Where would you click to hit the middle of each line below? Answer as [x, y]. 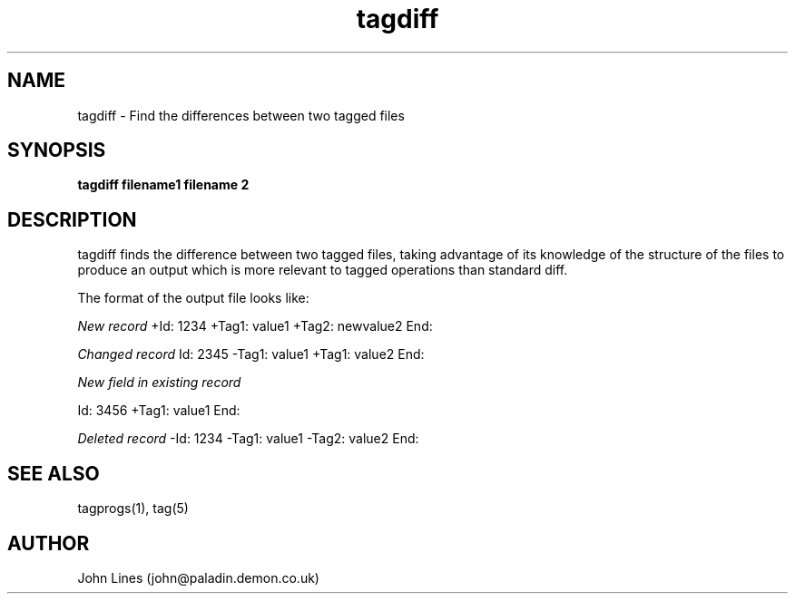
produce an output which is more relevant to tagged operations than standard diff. [323, 270]
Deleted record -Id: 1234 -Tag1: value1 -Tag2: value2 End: [248, 439]
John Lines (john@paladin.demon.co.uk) [198, 577]
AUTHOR [49, 543]
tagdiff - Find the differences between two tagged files [241, 115]
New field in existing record [159, 383]
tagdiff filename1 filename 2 [163, 185]
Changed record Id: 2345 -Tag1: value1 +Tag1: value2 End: [251, 354]
